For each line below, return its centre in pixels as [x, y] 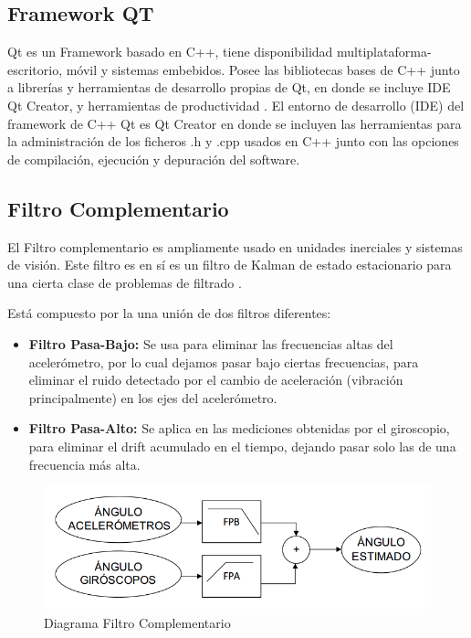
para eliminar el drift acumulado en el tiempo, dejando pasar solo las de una [242, 446]
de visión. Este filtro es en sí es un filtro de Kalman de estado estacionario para [230, 265]
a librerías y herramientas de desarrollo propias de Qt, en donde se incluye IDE [229, 87]
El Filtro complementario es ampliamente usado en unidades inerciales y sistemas [235, 246]
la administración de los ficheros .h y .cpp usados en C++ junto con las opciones [233, 141]
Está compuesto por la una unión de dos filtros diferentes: [169, 313]
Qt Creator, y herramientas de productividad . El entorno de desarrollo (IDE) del [236, 105]
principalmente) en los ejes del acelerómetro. [153, 397]
